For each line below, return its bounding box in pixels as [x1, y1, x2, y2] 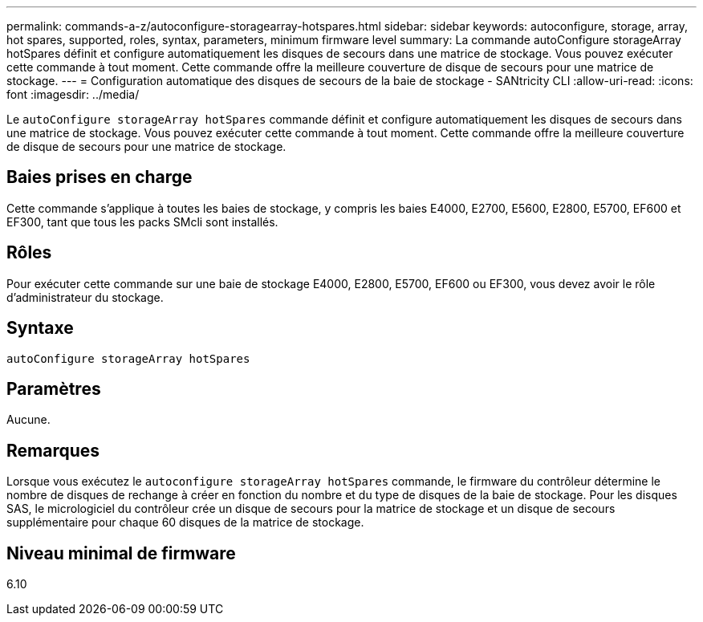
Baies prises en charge [6, 167, 193, 188]
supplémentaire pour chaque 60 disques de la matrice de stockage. [6, 515, 364, 530]
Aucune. [6, 413, 51, 427]
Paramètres [6, 378, 101, 399]
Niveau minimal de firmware [6, 543, 236, 563]
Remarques [6, 440, 100, 461]
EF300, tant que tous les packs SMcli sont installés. [6, 214, 278, 229]
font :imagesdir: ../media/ [6, 87, 140, 101]
